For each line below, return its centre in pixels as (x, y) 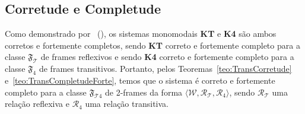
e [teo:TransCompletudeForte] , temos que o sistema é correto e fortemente (140, 80)
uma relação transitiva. (127, 104)
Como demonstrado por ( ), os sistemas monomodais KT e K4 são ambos (141, 34)
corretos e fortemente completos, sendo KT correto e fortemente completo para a (152, 45)
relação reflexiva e (37, 104)
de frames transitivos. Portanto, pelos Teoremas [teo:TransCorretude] (165, 69)
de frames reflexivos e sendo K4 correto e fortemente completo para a (167, 57)
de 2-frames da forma (144, 92)
